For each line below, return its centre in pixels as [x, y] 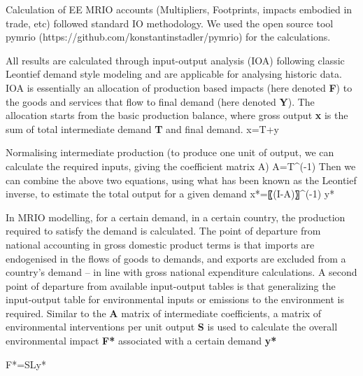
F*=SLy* [26, 364]
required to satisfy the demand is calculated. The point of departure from [163, 231]
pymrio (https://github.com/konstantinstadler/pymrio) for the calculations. [168, 37]
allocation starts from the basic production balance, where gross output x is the [177, 115]
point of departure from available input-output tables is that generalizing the [171, 285]
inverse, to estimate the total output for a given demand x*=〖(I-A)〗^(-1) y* [170, 194]
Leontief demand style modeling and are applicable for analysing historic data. [174, 74]
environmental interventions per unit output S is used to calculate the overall [172, 327]
